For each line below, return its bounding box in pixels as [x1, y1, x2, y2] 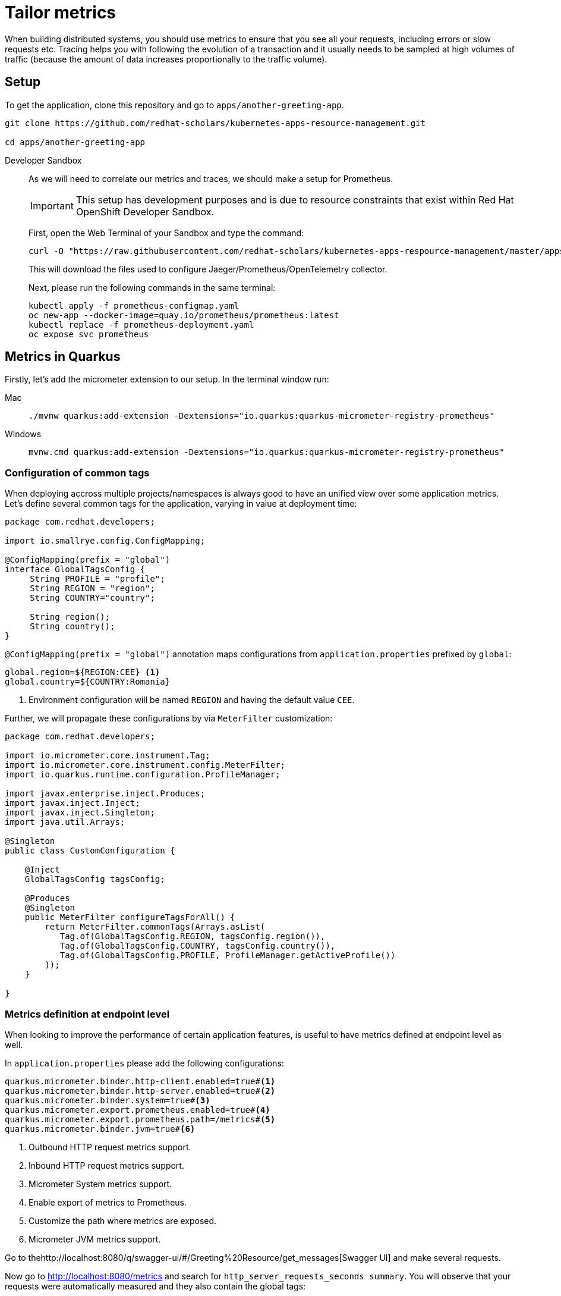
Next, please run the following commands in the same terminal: [29, 282, 276, 293]
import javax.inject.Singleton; [5, 808, 155, 818]
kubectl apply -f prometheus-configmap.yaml [29, 300, 239, 310]
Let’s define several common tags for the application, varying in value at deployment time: [5, 498, 357, 509]
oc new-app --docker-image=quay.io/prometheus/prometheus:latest [29, 310, 339, 320]
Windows [5, 429, 42, 440]
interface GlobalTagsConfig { [5, 564, 146, 575]
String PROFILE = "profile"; [30, 574, 165, 584]
